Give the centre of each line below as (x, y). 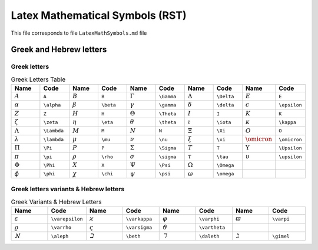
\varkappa (139, 219)
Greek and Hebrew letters (59, 50)
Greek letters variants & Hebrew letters (68, 189)
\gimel (281, 236)
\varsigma (139, 227)
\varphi (209, 219)
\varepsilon (67, 219)
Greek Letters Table (38, 79)
